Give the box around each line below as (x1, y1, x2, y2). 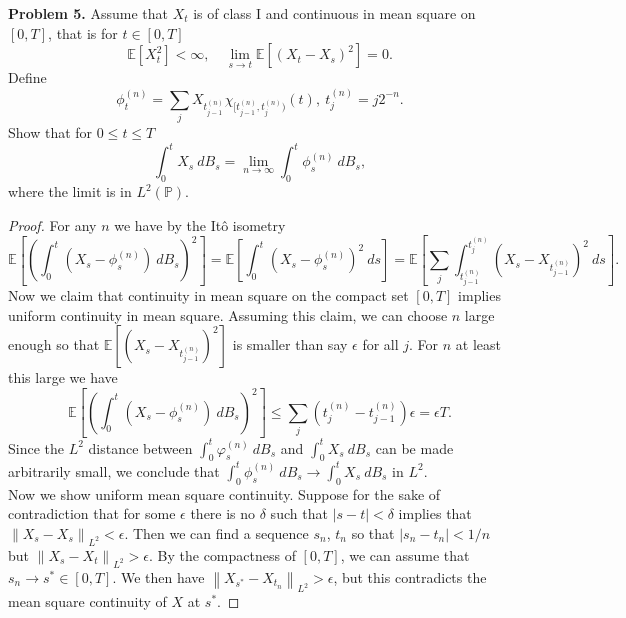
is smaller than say (232, 334, 348, 355)
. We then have (112, 566, 205, 587)
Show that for (8, 122, 93, 143)
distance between (88, 437, 193, 458)
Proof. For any (8, 214, 97, 235)
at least (455, 334, 501, 355)
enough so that (8, 334, 100, 355)
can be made (375, 437, 454, 458)
